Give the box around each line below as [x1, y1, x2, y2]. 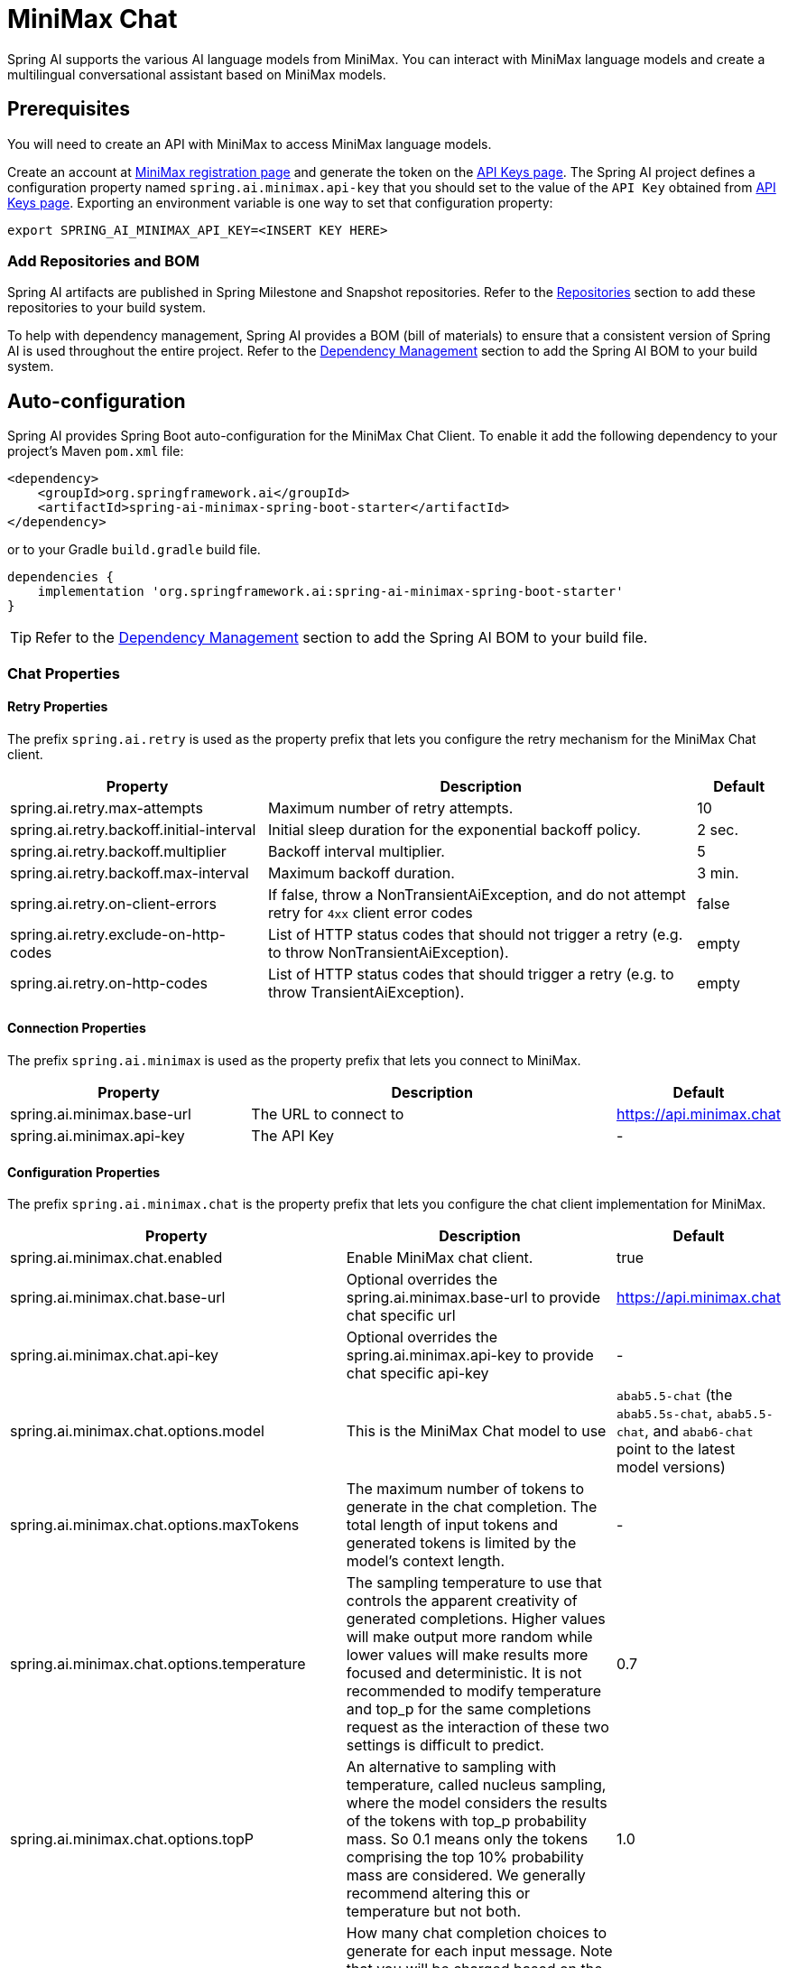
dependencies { [7, 570, 115, 585]
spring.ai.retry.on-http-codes [10, 973, 208, 992]
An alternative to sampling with [346, 1758, 557, 1777]
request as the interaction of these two [346, 1718, 609, 1737]
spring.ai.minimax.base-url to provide [346, 1288, 601, 1307]
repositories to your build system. [7, 300, 207, 316]
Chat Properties [7, 664, 120, 682]
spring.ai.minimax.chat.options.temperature [10, 1655, 306, 1674]
